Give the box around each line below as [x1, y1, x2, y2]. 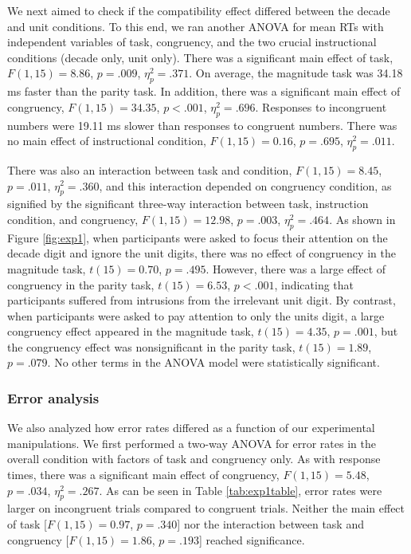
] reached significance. [198, 531, 305, 548]
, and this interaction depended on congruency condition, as [99, 177, 392, 194]
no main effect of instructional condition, [7, 132, 206, 149]
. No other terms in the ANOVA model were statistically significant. [47, 354, 380, 371]
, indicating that [274, 276, 354, 293]
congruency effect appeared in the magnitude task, [7, 323, 254, 340]
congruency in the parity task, [7, 276, 155, 293]
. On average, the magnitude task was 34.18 [189, 65, 403, 81]
